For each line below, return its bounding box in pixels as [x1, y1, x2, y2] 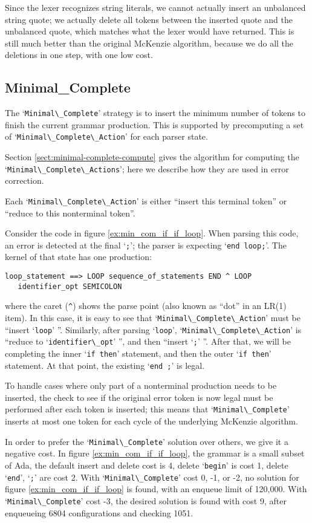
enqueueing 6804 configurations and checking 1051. [5, 506, 193, 519]
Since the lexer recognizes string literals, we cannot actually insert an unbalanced [5, 1, 306, 13]
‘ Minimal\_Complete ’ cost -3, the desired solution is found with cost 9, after [5, 494, 287, 507]
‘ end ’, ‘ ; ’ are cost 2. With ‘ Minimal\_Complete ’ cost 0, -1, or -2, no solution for [5, 470, 299, 483]
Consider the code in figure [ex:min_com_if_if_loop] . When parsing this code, [5, 227, 299, 239]
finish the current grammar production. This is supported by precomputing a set [5, 118, 304, 131]
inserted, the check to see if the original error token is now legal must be [5, 391, 273, 403]
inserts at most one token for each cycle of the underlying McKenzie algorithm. [5, 415, 298, 427]
